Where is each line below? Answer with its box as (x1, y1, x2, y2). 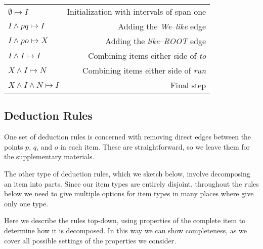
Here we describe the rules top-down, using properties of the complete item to (4, 215, 246, 226)
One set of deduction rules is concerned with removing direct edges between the (4, 131, 251, 142)
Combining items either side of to (87, 50, 206, 61)
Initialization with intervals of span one (67, 6, 206, 17)
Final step (170, 79, 206, 91)
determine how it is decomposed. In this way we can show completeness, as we (4, 225, 247, 235)
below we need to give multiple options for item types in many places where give (4, 188, 254, 199)
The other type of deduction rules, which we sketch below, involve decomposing (4, 168, 250, 179)
